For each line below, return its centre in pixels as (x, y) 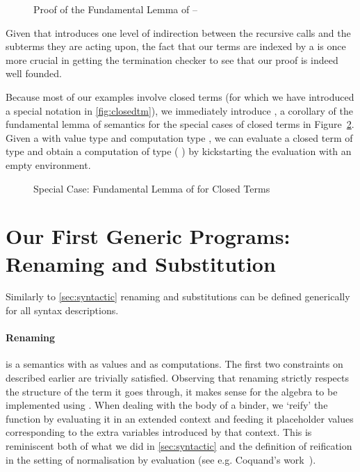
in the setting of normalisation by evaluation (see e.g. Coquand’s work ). (161, 459)
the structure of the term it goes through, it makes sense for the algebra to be (172, 391)
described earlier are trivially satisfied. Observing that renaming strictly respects (178, 378)
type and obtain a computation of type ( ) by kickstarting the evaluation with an (179, 151)
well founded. (34, 73)
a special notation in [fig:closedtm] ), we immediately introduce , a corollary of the (180, 110)
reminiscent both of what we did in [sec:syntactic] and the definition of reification (179, 445)
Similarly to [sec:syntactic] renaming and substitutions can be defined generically (178, 296)
